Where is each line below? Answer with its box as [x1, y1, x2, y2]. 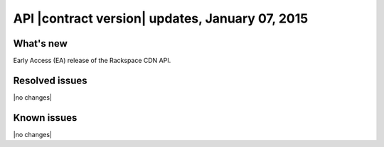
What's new [13, 37, 68, 49]
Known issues [13, 112, 78, 124]
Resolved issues [13, 74, 88, 86]
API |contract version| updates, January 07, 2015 [13, 11, 309, 26]
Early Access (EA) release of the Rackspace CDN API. [13, 57, 171, 65]
